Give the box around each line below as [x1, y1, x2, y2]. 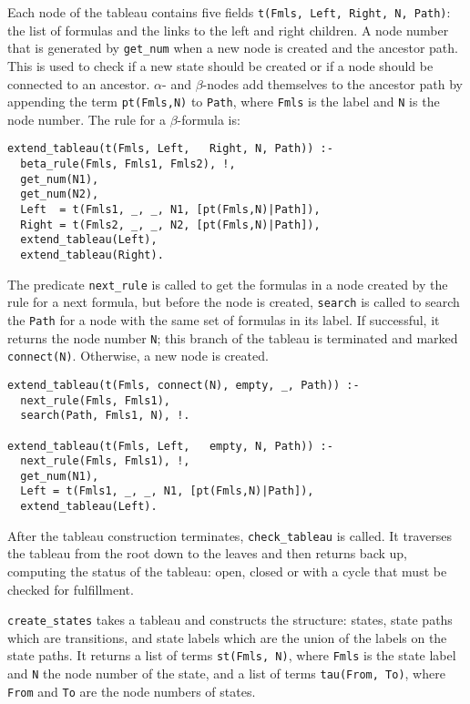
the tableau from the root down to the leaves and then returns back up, [7, 544, 407, 563]
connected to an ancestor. [7, 74, 150, 93]
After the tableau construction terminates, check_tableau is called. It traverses [7, 525, 452, 545]
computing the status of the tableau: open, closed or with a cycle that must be [7, 562, 447, 581]
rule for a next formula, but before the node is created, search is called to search [7, 292, 460, 311]
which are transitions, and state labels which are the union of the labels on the [7, 627, 447, 647]
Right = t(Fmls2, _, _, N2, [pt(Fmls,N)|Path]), [20, 218, 321, 231]
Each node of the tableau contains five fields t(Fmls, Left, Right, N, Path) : [7, 3, 451, 21]
